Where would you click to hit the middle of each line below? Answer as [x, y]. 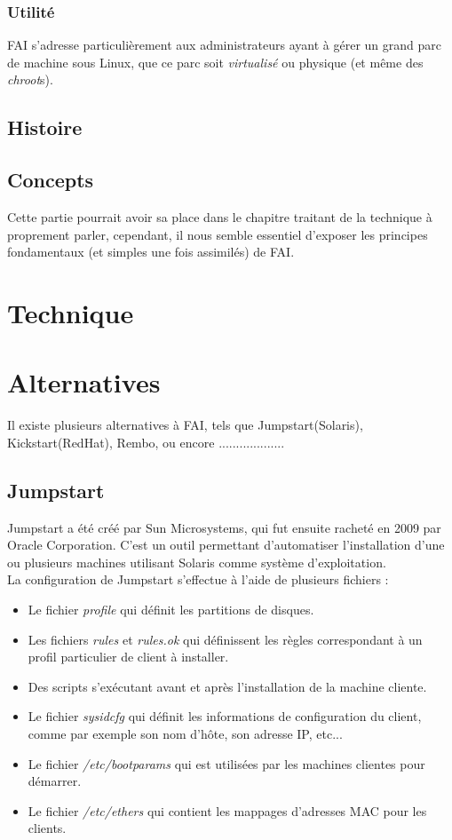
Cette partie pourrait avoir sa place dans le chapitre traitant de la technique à [220, 216]
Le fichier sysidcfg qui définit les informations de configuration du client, [225, 716]
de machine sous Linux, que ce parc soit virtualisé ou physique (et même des [215, 62]
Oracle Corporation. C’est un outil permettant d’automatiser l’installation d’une [226, 545]
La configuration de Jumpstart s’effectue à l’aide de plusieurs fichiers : [198, 579]
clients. [47, 828]
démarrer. [55, 781]
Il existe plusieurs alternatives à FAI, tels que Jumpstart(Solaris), [185, 425]
